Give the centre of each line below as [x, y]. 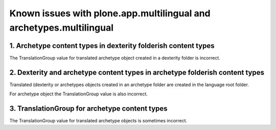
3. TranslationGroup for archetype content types [89, 108]
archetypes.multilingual [62, 28]
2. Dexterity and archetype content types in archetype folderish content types [137, 72]
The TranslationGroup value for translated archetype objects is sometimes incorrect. [98, 121]
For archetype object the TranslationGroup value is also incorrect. [79, 94]
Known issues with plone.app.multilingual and [110, 13]
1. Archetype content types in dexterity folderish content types [112, 46]
